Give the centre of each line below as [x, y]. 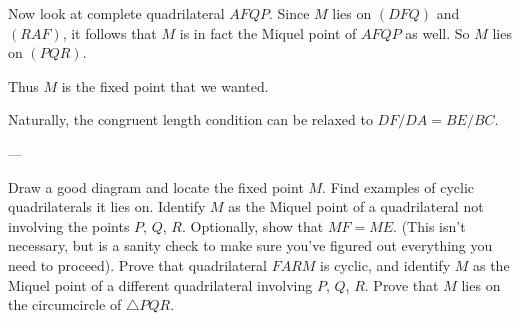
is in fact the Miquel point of [268, 32]
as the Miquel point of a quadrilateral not [356, 206]
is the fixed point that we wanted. [165, 85]
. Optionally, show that [252, 225]
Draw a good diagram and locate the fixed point [156, 186]
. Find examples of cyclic [398, 186]
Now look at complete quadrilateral [116, 13]
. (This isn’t [429, 225]
